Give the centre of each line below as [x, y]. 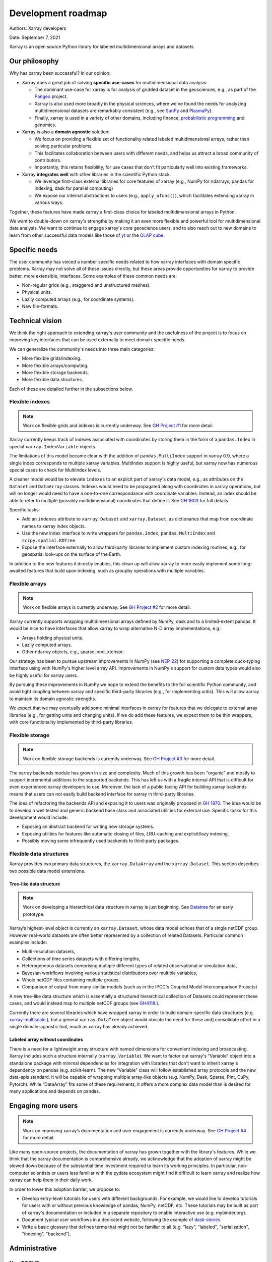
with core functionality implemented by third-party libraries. [71, 722]
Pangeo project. [51, 96]
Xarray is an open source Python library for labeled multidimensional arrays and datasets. [102, 47]
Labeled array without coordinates [46, 1039]
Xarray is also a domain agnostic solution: [66, 132]
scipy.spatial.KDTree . [49, 540]
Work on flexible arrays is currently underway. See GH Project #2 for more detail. [107, 607]
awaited [18, 571]
